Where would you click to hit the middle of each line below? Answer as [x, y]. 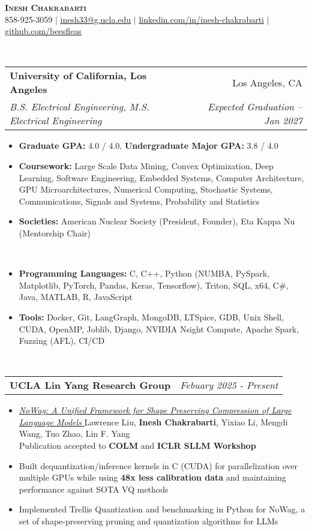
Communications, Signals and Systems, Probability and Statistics [139, 201]
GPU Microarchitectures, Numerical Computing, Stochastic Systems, [146, 189]
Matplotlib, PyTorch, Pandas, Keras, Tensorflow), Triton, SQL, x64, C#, [154, 285]
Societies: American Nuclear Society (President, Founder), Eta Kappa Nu [157, 221]
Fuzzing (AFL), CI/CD [62, 340]
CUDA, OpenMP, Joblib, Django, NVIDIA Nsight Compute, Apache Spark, [159, 328]
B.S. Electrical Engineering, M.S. [80, 107]
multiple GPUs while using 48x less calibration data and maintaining [152, 477]
